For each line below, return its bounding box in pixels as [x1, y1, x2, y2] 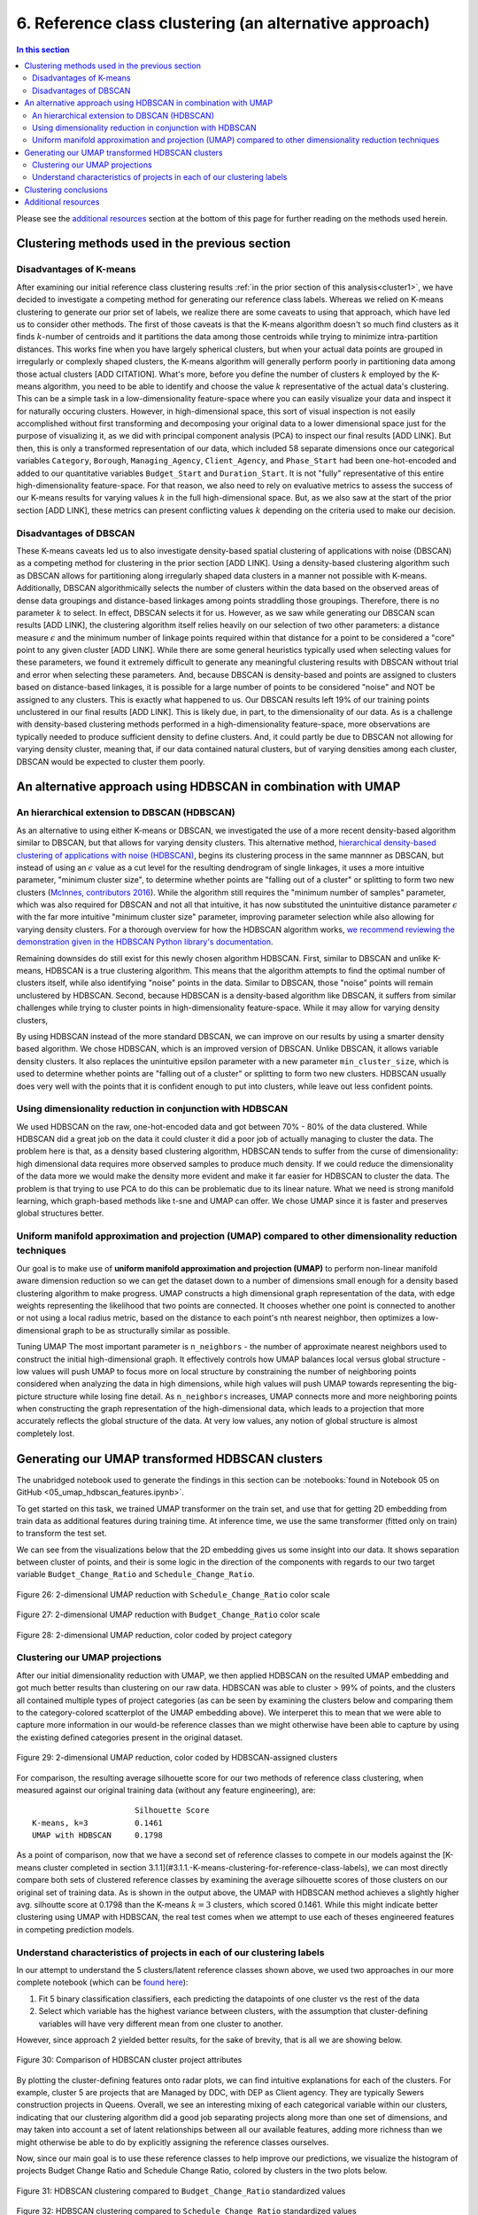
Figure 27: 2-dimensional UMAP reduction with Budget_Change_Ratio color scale [16, 1609, 320, 1620]
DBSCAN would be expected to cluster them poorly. [16, 756, 205, 766]
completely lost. [16, 1427, 75, 1439]
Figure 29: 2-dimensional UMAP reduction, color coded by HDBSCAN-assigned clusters [16, 1753, 338, 1763]
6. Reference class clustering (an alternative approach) [16, 13, 431, 33]
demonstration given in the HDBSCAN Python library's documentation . [16, 937, 274, 947]
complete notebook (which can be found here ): [16, 1977, 189, 1988]
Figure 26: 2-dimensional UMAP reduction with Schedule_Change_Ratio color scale [16, 1589, 331, 1599]
